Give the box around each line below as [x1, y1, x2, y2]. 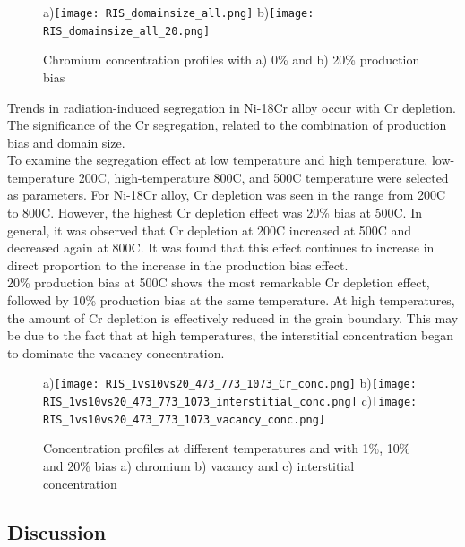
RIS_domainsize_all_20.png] [43, 24, 211, 38]
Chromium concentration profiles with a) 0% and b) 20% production [43, 50, 420, 69]
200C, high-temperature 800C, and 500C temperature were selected [78, 167, 449, 186]
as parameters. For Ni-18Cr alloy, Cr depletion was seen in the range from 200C [7, 185, 446, 204]
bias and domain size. [7, 132, 125, 151]
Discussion [7, 517, 107, 545]
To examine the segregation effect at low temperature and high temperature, [7, 150, 428, 169]
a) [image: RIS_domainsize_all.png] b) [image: [43, 3, 314, 21]
